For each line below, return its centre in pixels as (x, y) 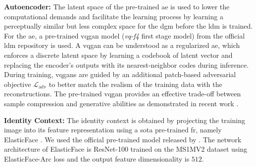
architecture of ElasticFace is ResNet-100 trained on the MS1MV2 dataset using (126, 149)
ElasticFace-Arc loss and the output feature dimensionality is (97, 158)
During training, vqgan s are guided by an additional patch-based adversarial (120, 74)
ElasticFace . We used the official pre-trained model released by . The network (123, 139)
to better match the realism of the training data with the (135, 84)
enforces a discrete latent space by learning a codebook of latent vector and (118, 55)
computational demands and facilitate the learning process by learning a (114, 16)
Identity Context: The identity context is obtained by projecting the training (125, 120)
